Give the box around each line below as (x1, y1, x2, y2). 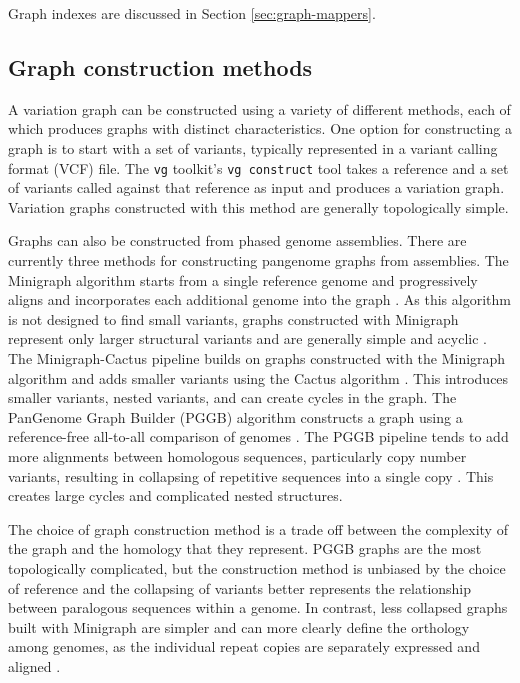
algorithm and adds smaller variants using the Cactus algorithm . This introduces (8, 367, 509, 388)
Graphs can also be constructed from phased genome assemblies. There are (8, 230, 467, 251)
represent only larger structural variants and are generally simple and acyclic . (8, 328, 488, 349)
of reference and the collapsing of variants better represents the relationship (8, 577, 472, 598)
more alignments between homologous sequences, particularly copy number (8, 445, 467, 466)
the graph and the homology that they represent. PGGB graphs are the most (8, 538, 482, 559)
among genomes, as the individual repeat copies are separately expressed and (8, 636, 480, 657)
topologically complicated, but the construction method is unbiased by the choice (8, 557, 506, 578)
